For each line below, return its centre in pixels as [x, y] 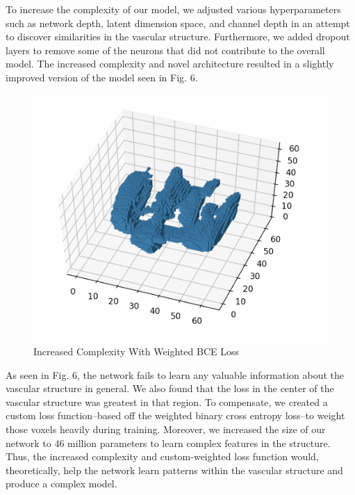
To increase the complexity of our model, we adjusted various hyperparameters [173, 9]
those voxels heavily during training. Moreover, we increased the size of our [166, 429]
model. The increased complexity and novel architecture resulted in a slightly [170, 64]
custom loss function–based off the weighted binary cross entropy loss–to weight [175, 415]
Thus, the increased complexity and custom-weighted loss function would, [162, 456]
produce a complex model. [61, 484]
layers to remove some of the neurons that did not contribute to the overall [165, 50]
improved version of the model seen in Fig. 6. [102, 77]
